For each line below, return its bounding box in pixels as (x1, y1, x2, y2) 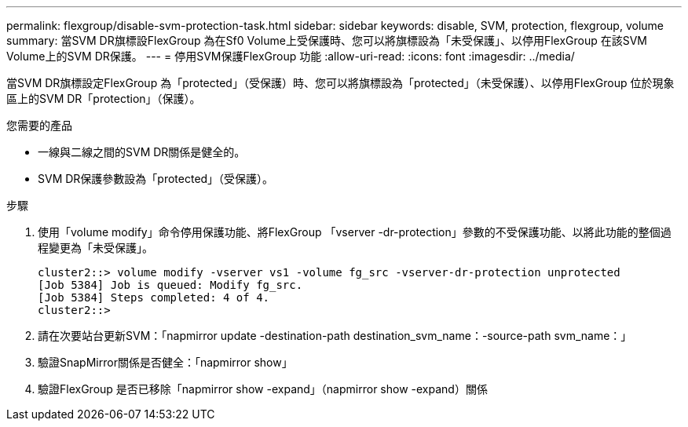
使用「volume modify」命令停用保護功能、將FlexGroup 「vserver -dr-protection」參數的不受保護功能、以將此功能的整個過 (38, 225, 672, 239)
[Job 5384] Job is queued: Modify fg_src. (38, 279, 303, 291)
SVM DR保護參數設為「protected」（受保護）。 (38, 172, 274, 185)
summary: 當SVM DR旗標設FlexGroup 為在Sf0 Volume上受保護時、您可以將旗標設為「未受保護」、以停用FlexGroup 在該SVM (6, 34, 648, 47)
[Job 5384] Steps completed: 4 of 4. (38, 291, 270, 304)
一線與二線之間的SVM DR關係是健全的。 (38, 145, 246, 159)
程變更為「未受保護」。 (38, 241, 153, 254)
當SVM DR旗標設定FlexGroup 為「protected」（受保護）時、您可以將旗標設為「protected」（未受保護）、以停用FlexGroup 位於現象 (6, 76, 675, 89)
